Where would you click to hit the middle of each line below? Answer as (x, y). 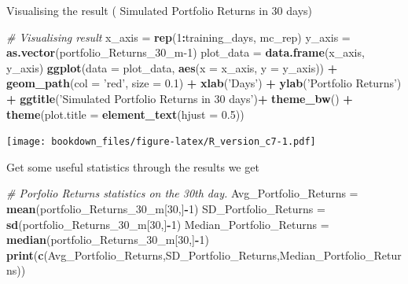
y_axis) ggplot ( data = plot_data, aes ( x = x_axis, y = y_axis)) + (172, 67)
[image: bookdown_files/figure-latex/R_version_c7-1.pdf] (161, 142)
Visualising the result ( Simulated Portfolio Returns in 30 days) (160, 10)
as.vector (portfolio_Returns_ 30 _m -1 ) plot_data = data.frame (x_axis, (186, 52)
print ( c (25, 254)
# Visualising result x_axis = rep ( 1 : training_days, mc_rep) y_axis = (178, 37)
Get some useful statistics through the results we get (133, 166)
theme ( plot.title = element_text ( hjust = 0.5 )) (125, 114)
